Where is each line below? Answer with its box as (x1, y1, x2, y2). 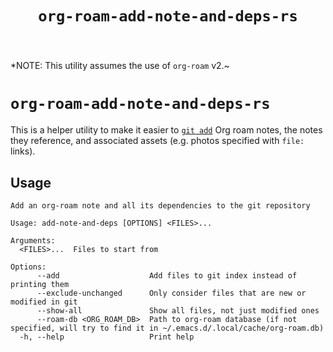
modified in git (10, 297, 78, 307)
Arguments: (10, 235, 56, 246)
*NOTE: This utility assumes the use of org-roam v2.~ (10, 60, 230, 72)
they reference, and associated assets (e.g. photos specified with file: (10, 135, 305, 147)
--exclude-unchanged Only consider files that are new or (36, 288, 307, 298)
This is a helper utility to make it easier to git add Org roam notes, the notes (10, 124, 323, 136)
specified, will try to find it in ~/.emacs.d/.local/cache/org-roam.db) (10, 323, 325, 333)
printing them (10, 279, 70, 289)
